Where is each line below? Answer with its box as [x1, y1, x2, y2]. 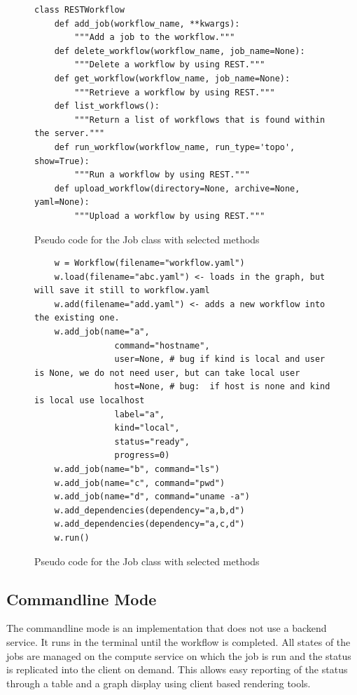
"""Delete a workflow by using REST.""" [74, 60, 265, 70]
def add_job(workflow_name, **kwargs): [54, 18, 240, 29]
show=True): [34, 156, 90, 166]
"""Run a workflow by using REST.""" [74, 170, 250, 180]
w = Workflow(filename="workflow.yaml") [54, 258, 245, 269]
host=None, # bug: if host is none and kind [114, 382, 330, 392]
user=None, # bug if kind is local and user [114, 354, 325, 365]
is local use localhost [34, 396, 145, 406]
